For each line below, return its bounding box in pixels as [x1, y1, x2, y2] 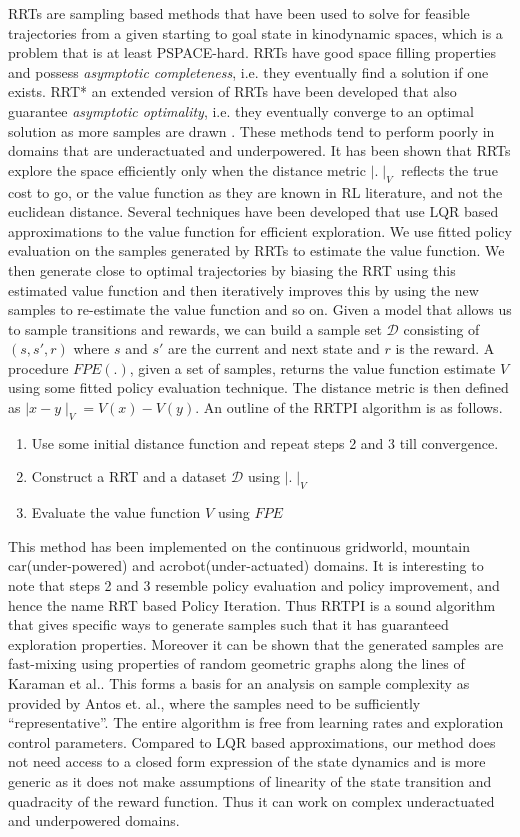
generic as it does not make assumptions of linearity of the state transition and [8, 770, 492, 791]
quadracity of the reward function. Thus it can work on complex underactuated [8, 790, 495, 811]
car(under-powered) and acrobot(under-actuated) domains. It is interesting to [8, 555, 484, 576]
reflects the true [401, 159, 498, 180]
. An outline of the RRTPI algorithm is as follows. [195, 397, 503, 418]
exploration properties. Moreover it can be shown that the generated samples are [8, 633, 504, 654]
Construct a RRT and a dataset [31, 466, 227, 487]
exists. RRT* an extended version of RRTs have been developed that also [8, 81, 457, 102]
